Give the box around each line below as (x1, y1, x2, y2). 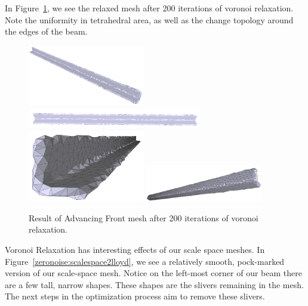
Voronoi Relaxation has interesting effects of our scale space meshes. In (5, 243, 265, 255)
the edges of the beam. (5, 25, 88, 38)
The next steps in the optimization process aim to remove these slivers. (5, 290, 265, 302)
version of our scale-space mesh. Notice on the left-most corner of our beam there (5, 267, 302, 279)
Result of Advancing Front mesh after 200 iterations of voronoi (29, 211, 258, 224)
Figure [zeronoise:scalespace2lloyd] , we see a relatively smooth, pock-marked (5, 255, 285, 267)
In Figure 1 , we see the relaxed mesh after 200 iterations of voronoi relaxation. (5, 2, 294, 14)
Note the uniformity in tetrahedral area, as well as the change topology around (5, 13, 294, 26)
